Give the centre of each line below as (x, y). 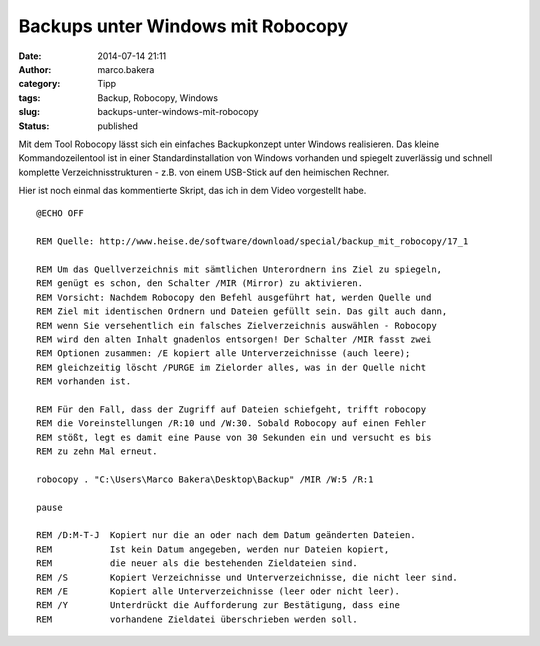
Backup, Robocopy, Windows (158, 97)
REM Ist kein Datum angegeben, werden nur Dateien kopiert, (213, 549)
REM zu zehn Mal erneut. (97, 451)
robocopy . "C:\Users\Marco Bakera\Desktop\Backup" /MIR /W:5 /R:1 (205, 479)
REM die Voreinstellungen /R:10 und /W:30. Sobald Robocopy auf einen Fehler (231, 423)
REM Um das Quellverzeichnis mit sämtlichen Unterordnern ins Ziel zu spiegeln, (239, 269)
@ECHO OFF (60, 213)
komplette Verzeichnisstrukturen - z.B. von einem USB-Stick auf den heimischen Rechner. (204, 172)
